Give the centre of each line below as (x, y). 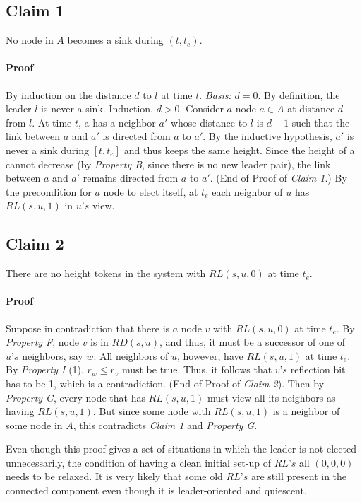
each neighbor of (247, 191)
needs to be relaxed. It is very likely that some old (114, 476)
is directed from (137, 136)
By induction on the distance (68, 94)
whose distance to (209, 122)
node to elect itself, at (151, 191)
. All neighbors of (131, 355)
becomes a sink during (115, 40)
